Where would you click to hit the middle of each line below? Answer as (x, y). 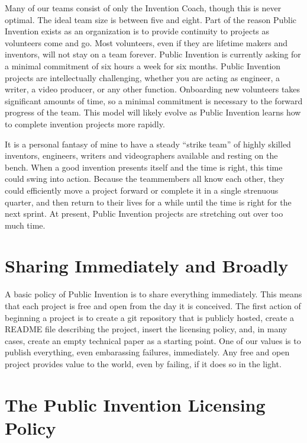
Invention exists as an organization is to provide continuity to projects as (137, 31)
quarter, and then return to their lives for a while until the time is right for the (148, 202)
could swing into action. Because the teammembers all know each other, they (145, 179)
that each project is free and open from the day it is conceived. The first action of (153, 306)
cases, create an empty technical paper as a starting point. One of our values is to (153, 340)
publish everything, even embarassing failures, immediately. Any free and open (147, 352)
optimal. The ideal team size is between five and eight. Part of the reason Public (151, 19)
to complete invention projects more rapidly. (85, 123)
